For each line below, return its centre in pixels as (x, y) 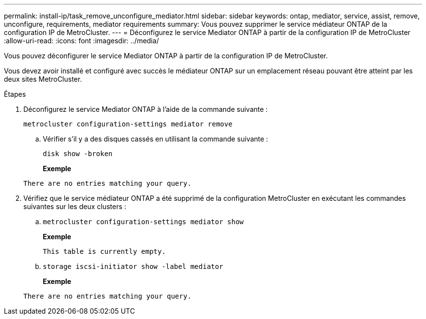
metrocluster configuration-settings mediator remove (128, 124)
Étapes (15, 94)
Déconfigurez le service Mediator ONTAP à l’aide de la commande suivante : (146, 109)
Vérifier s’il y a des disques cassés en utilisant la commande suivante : (156, 139)
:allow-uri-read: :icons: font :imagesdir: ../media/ (81, 41)
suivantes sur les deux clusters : (75, 206)
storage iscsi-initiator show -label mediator (133, 266)
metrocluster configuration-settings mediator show (143, 222)
